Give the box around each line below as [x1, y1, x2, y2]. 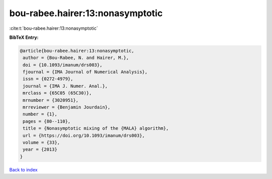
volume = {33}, [23, 140, 60, 145]
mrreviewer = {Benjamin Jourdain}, [23, 104, 111, 110]
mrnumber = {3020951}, [23, 97, 79, 103]
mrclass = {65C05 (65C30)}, [23, 90, 92, 96]
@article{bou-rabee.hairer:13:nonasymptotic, [20, 48, 134, 53]
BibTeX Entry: [9, 34, 39, 40]
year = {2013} [23, 147, 57, 152]
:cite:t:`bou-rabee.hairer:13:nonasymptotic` [9, 25, 98, 31]
